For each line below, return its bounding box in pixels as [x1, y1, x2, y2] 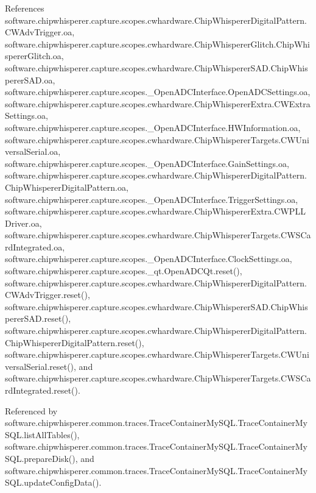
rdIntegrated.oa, [5, 240, 65, 253]
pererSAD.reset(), [5, 312, 71, 325]
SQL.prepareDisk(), [5, 452, 78, 464]
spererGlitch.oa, [5, 49, 64, 62]
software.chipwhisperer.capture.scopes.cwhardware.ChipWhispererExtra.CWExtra [5, 97, 311, 110]
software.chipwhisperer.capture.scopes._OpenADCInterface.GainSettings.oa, [5, 157, 289, 169]
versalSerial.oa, [5, 145, 61, 158]
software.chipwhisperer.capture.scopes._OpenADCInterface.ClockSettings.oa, [5, 252, 292, 265]
